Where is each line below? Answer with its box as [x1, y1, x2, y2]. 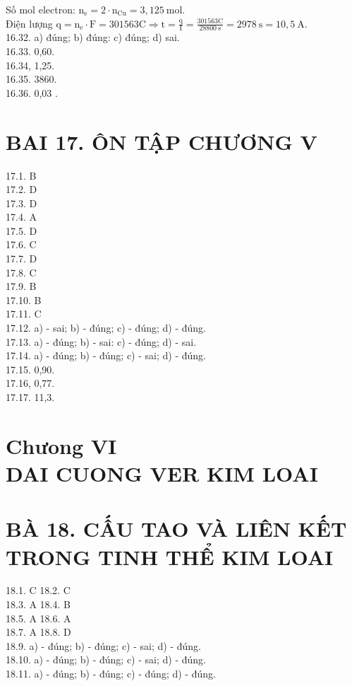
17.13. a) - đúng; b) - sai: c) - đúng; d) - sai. [6, 334, 197, 349]
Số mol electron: [6, 2, 75, 16]
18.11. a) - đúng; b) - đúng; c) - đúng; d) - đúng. [6, 666, 216, 681]
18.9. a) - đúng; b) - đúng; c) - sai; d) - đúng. [6, 638, 201, 653]
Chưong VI [6, 431, 117, 460]
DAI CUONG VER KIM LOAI [6, 458, 318, 487]
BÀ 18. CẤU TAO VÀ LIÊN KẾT [6, 514, 347, 543]
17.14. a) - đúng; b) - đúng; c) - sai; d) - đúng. [6, 348, 206, 363]
